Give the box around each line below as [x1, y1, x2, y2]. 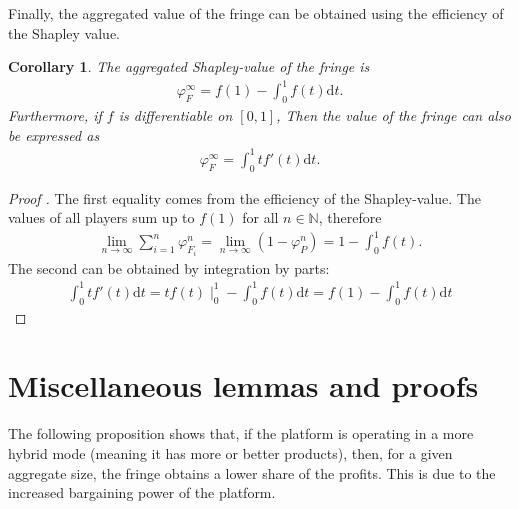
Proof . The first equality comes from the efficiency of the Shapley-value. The [8, 187, 481, 208]
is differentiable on [118, 105, 233, 126]
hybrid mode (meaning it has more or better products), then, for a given [8, 443, 453, 464]
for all [242, 207, 279, 228]
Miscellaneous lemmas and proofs [8, 365, 479, 406]
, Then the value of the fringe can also [276, 105, 511, 126]
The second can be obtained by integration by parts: [8, 257, 330, 278]
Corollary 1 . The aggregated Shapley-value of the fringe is [8, 56, 370, 77]
